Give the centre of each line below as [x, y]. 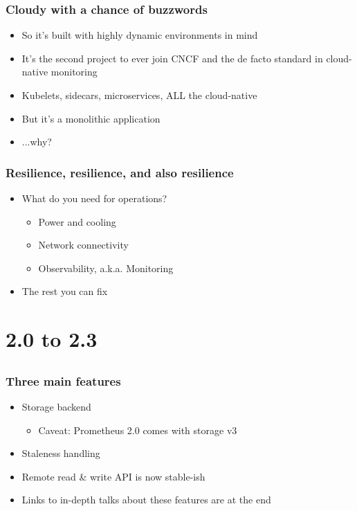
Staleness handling [61, 453]
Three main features [63, 380]
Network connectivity [83, 245]
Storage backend [56, 407]
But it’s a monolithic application [91, 118]
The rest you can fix [65, 291]
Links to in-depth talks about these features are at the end [146, 500]
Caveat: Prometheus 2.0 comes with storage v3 [138, 430]
